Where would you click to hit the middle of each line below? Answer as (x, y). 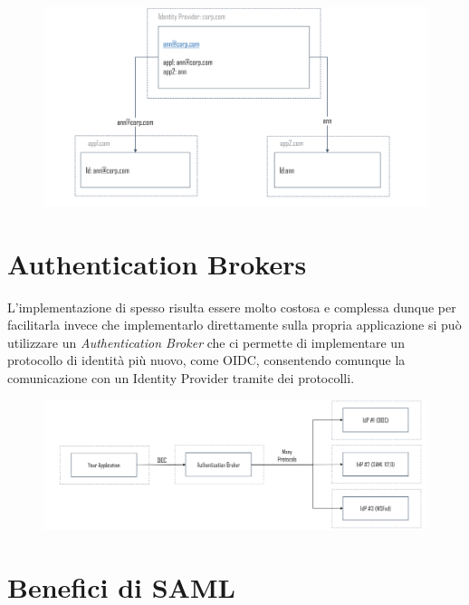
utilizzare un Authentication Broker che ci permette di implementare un (206, 342)
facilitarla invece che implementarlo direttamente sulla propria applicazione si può (234, 325)
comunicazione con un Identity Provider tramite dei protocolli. (181, 377)
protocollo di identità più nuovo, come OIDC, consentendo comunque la (206, 360)
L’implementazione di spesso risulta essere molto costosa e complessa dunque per (232, 307)
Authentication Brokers (157, 263)
